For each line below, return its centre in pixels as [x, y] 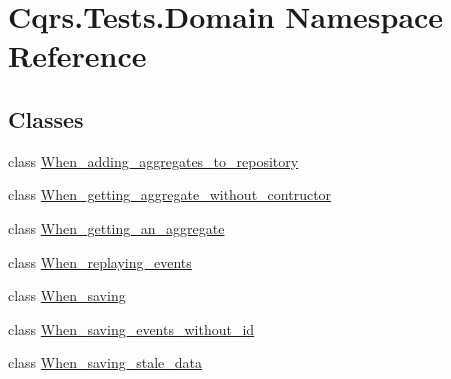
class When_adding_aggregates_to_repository [153, 160]
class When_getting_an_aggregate [116, 227]
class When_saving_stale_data [105, 362]
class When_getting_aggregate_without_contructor [170, 194]
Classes [46, 118]
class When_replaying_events [100, 261]
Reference [77, 55]
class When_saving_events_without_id [131, 328]
